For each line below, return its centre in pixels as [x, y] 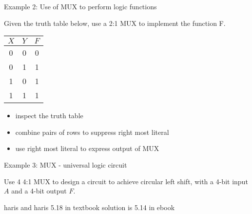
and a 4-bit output [39, 191]
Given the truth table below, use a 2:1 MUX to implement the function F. [115, 23]
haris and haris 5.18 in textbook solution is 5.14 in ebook [89, 207]
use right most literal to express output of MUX [87, 148]
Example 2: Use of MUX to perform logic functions [80, 6]
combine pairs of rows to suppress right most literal [92, 132]
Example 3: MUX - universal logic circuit [66, 164]
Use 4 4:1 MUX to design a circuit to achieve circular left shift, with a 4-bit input [126, 181]
